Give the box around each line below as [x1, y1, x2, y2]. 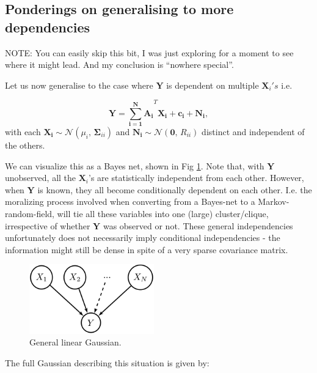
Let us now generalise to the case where [5, 78, 153, 91]
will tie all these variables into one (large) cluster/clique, [57, 207, 269, 220]
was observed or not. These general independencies [103, 219, 293, 232]
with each [5, 125, 41, 138]
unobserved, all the [5, 171, 76, 184]
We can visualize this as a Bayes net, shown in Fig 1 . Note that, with [5, 159, 264, 172]
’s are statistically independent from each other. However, [89, 171, 304, 184]
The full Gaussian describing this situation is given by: [5, 356, 210, 369]
